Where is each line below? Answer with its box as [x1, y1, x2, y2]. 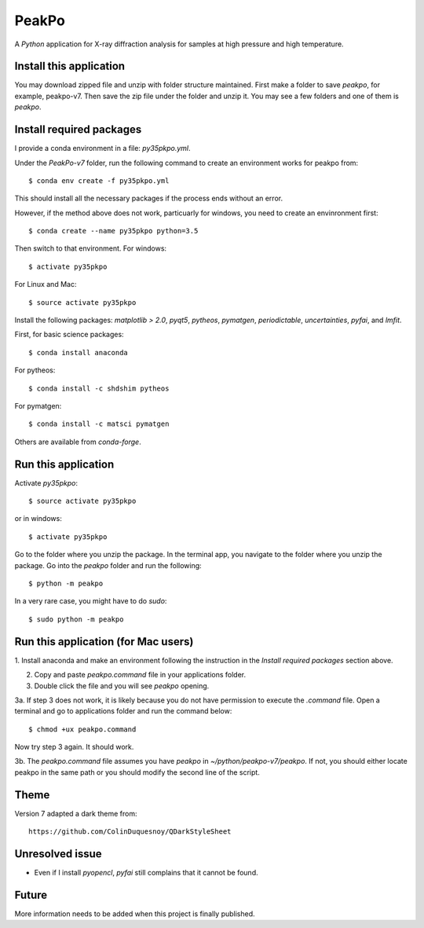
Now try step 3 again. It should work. [14, 743, 134, 752]
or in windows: [14, 514, 62, 523]
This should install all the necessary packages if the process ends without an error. [14, 193, 283, 204]
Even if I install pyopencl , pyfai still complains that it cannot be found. [34, 868, 258, 878]
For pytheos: [14, 365, 56, 375]
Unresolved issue [14, 847, 102, 860]
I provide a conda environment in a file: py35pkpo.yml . [14, 144, 192, 153]
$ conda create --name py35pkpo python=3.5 [28, 226, 199, 236]
